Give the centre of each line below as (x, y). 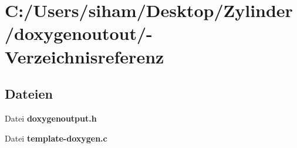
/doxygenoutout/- (79, 33)
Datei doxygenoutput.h (51, 118)
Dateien (29, 94)
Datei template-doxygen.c (56, 138)
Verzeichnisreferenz (85, 56)
